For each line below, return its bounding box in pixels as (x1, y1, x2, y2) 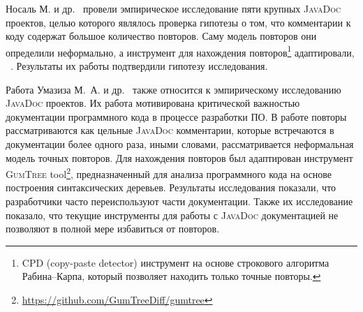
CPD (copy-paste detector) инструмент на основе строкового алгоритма (22, 255, 329, 269)
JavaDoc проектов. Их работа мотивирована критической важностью (6, 96, 300, 110)
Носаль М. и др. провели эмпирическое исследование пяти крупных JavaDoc (6, 1, 341, 15)
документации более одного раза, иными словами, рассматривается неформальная (6, 137, 354, 151)
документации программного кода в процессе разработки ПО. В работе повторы (6, 109, 347, 124)
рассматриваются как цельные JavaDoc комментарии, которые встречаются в (6, 123, 334, 138)
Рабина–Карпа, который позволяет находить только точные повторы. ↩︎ (22, 269, 321, 283)
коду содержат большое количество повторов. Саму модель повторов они (6, 29, 317, 43)
